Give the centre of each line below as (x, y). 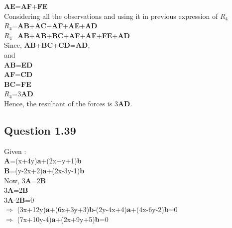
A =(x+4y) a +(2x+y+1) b (43, 161)
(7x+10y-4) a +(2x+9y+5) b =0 (63, 219)
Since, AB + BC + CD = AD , (47, 45)
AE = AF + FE (26, 6)
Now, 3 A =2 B (25, 180)
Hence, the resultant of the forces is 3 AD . (68, 103)
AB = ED (18, 64)
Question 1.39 (40, 130)
